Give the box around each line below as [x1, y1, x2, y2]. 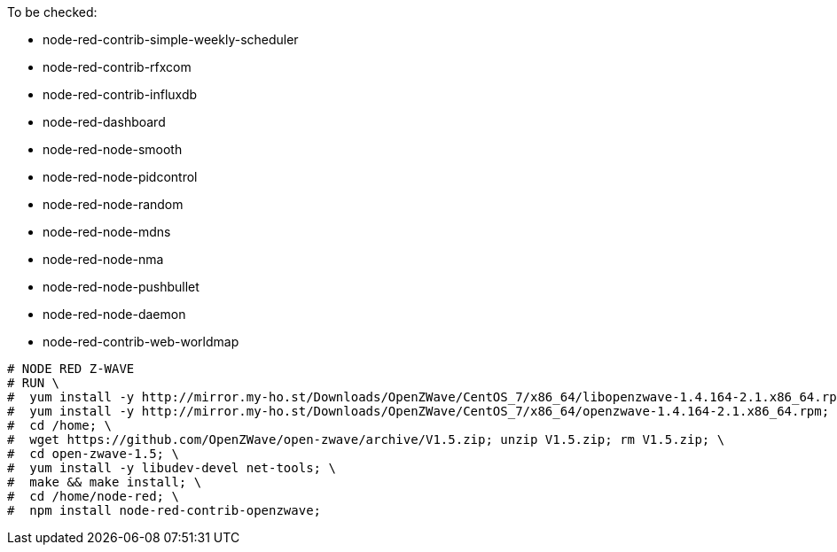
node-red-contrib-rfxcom [43, 59, 192, 74]
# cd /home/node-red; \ [7, 489, 179, 503]
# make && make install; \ [7, 475, 202, 489]
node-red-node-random [43, 197, 184, 212]
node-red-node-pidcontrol [43, 169, 198, 184]
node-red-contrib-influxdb [43, 87, 198, 102]
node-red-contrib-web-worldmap [43, 334, 239, 349]
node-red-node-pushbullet [43, 279, 199, 294]
